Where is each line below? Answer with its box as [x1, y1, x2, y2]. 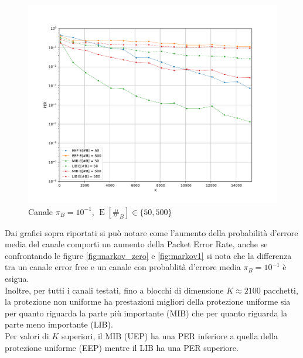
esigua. [5, 272, 29, 285]
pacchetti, [263, 284, 298, 296]
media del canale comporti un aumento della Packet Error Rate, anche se [5, 238, 268, 250]
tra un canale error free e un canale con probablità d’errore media [5, 261, 241, 273]
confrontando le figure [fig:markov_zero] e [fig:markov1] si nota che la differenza [5, 249, 292, 261]
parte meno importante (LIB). [5, 318, 113, 330]
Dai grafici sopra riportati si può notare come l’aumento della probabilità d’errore [5, 226, 298, 238]
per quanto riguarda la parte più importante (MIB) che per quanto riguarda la [5, 306, 288, 319]
